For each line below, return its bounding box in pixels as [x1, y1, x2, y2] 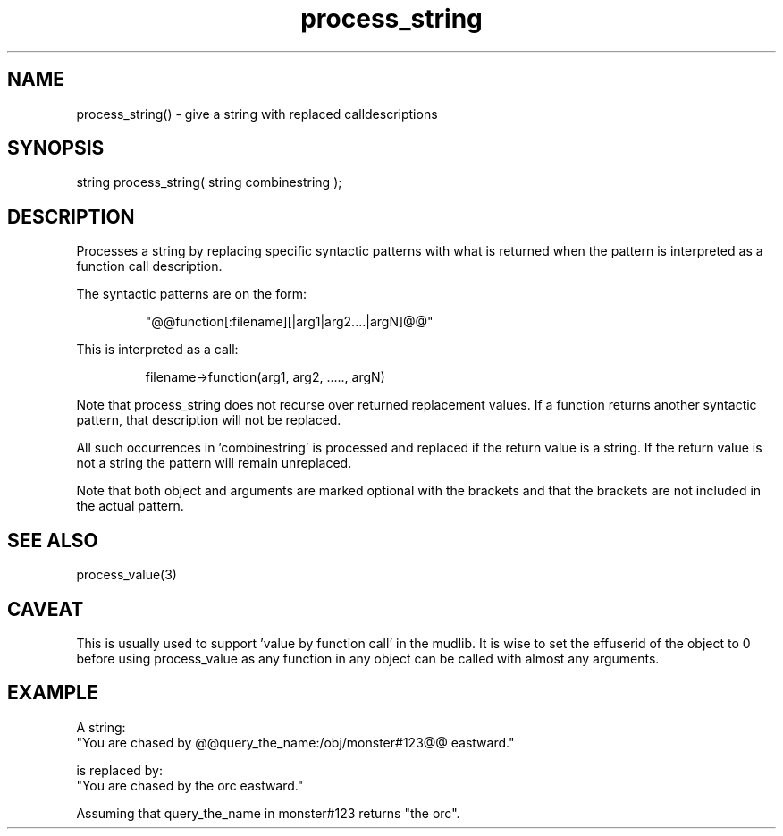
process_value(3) [76, 567, 177, 583]
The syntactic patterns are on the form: [76, 286, 307, 302]
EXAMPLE [7, 681, 98, 705]
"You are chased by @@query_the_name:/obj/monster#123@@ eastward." [76, 734, 515, 750]
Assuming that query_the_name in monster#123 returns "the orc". [76, 805, 460, 821]
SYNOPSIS [7, 137, 105, 160]
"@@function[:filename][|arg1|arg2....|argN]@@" [145, 314, 434, 330]
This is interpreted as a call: [76, 342, 239, 358]
